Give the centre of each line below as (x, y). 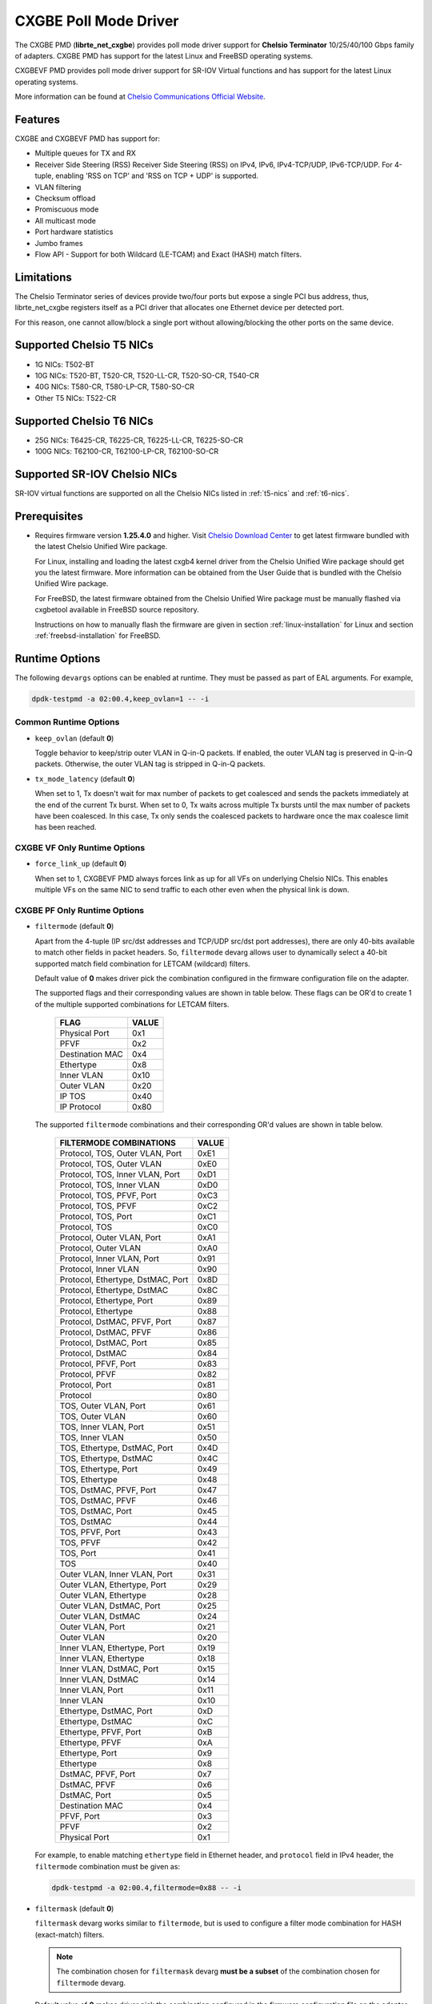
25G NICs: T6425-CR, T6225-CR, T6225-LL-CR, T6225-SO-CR (139, 440)
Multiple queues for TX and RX (85, 153)
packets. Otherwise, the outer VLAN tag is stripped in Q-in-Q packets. (150, 764)
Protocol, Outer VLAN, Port (110, 1238)
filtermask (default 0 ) (74, 1909)
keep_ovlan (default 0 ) (74, 738)
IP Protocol (80, 1107)
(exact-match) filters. (70, 1934)
